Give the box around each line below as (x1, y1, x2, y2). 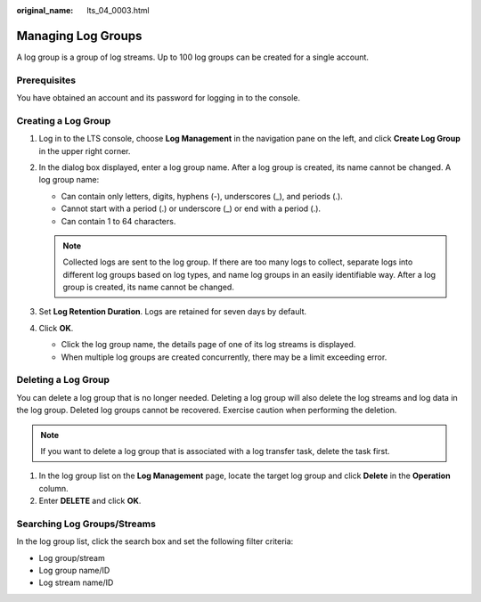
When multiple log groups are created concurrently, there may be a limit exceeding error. (61, 352, 387, 362)
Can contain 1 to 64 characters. (61, 216, 176, 226)
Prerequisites (16, 74, 76, 86)
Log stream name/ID (38, 577, 114, 588)
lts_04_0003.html (86, 5, 151, 15)
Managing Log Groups (16, 28, 143, 44)
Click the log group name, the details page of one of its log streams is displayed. (61, 339, 356, 350)
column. (38, 483, 69, 493)
